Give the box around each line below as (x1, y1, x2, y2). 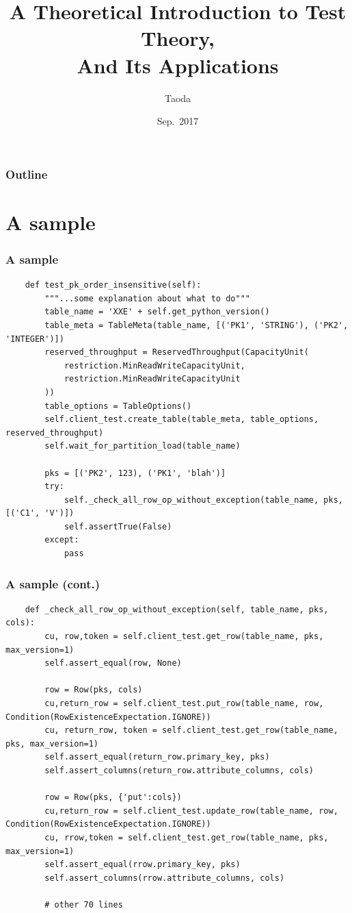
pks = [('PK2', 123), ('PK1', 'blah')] (44, 468, 226, 478)
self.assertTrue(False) (64, 521, 172, 531)
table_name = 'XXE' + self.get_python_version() (44, 307, 270, 317)
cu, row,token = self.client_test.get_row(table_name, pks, (44, 631, 324, 642)
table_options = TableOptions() (44, 401, 192, 411)
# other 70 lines (44, 899, 123, 910)
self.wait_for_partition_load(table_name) (44, 441, 241, 451)
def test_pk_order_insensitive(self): (25, 280, 202, 290)
